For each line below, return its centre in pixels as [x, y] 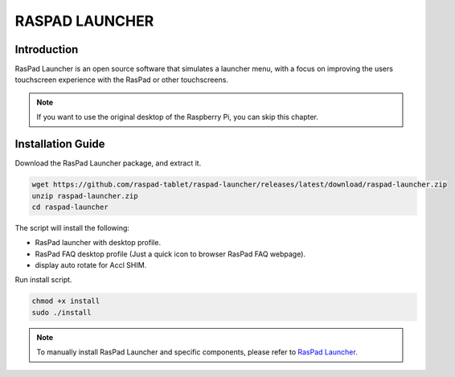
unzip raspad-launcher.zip [85, 196]
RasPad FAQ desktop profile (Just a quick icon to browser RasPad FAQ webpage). [170, 254]
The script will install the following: [72, 227]
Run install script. [43, 280]
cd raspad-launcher [70, 207]
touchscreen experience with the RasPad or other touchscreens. [122, 80]
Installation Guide [60, 144]
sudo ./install [61, 312]
